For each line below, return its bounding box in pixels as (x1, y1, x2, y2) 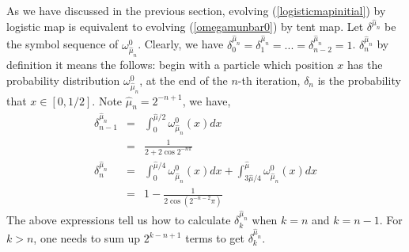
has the (347, 56, 383, 73)
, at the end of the (139, 71, 228, 88)
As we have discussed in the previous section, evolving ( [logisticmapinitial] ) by (6, 2, 386, 18)
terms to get (185, 230, 244, 246)
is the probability (317, 71, 401, 88)
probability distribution (6, 71, 120, 88)
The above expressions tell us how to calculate (6, 212, 231, 228)
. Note (92, 92, 123, 109)
